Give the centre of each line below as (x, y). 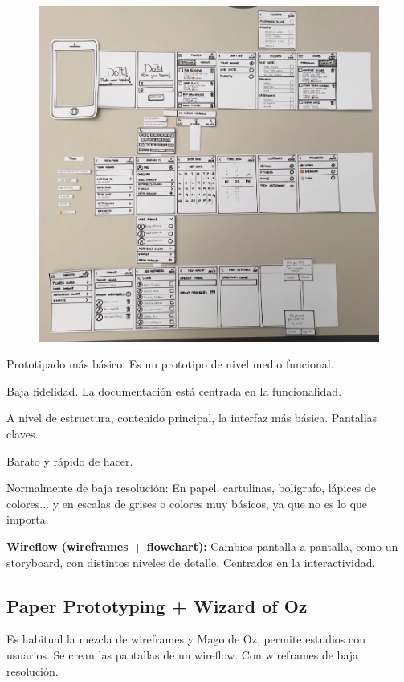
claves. (22, 433)
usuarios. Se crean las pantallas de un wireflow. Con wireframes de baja (183, 654)
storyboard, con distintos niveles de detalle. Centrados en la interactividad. (191, 562)
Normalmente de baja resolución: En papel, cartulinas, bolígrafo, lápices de (191, 488)
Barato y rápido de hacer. (70, 460)
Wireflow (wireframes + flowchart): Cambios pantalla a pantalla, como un (202, 546)
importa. (28, 519)
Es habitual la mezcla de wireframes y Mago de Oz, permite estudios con (186, 639)
